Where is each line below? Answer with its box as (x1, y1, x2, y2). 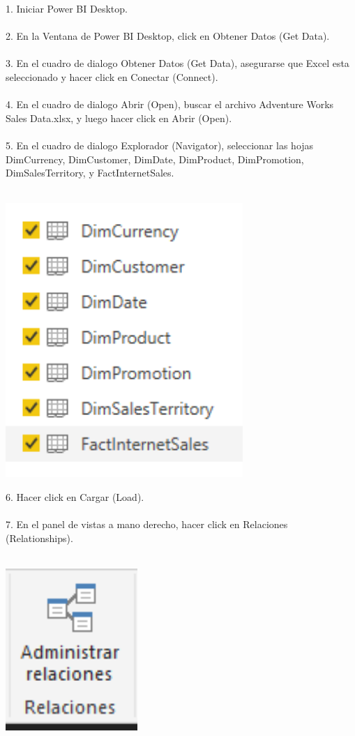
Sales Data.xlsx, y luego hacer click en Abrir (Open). (6, 110, 232, 125)
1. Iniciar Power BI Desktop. (6, 1, 128, 15)
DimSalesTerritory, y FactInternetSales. (6, 165, 174, 180)
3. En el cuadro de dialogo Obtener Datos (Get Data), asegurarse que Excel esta (6, 56, 349, 70)
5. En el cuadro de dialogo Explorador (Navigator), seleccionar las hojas (6, 137, 314, 152)
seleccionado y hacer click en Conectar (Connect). (6, 69, 218, 84)
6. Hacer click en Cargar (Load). (6, 490, 144, 504)
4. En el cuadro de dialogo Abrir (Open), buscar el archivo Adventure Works (6, 97, 334, 112)
